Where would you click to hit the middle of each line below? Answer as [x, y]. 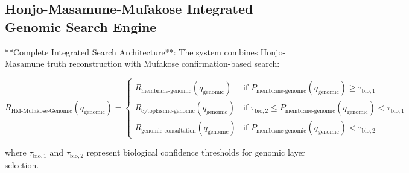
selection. [22, 164]
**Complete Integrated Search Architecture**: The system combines [132, 52]
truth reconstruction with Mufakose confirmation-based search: [163, 64]
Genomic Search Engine [81, 26]
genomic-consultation [169, 131]
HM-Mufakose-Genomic [42, 111]
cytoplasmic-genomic [168, 111]
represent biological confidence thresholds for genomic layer [196, 152]
